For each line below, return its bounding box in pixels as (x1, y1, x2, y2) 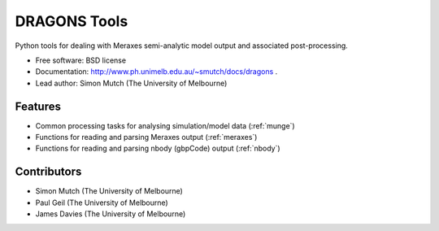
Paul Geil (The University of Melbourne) (35, 198, 168, 207)
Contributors (15, 165, 82, 179)
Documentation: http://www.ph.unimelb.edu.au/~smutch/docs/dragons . (35, 67, 278, 76)
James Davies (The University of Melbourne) (35, 209, 186, 219)
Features (15, 99, 61, 113)
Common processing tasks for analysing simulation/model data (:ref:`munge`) (35, 120, 296, 130)
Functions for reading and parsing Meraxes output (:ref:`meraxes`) (35, 133, 258, 142)
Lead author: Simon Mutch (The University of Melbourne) (35, 78, 228, 88)
